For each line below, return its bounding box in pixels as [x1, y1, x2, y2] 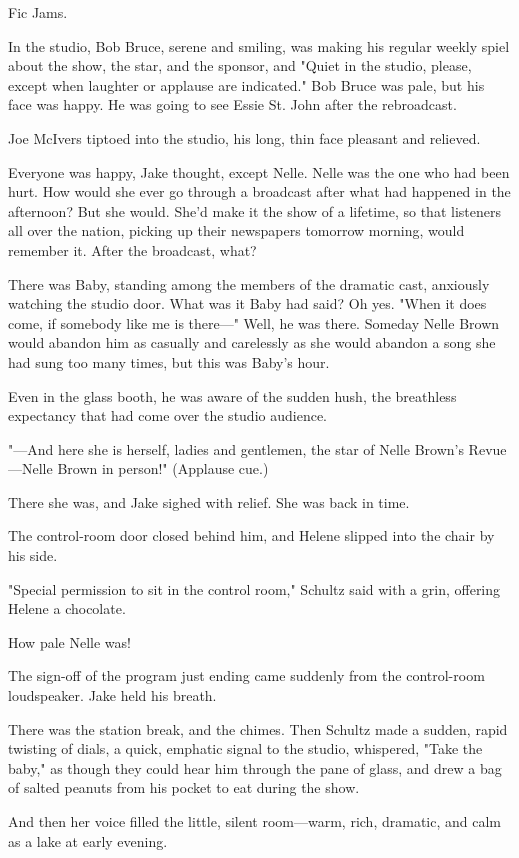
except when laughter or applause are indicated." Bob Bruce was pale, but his [8, 74, 485, 95]
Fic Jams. [8, 2, 68, 22]
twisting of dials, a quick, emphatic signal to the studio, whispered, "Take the [8, 738, 483, 759]
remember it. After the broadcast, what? [8, 239, 257, 260]
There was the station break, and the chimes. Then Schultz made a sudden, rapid [8, 718, 508, 739]
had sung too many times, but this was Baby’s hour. [8, 351, 330, 372]
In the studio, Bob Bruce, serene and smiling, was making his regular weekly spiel [8, 35, 510, 56]
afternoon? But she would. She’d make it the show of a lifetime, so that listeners [8, 200, 501, 221]
